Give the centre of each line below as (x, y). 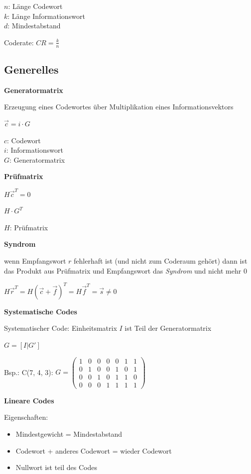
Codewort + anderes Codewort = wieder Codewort (94, 450)
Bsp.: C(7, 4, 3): (29, 372)
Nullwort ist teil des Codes (56, 467)
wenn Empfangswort (35, 261)
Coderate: (19, 42)
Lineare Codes (29, 400)
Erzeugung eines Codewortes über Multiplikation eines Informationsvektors (119, 107)
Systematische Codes (41, 311)
